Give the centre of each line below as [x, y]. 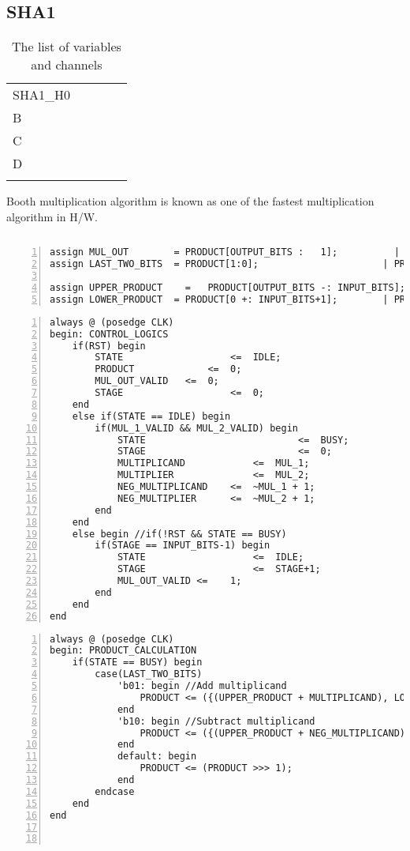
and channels [67, 65]
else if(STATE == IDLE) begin [151, 416]
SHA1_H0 [41, 95]
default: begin [157, 757]
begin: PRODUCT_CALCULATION [123, 651]
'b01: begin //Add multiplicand [202, 686]
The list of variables [67, 47]
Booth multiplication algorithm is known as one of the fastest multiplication [190, 201]
